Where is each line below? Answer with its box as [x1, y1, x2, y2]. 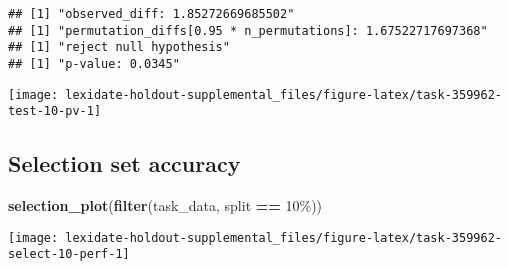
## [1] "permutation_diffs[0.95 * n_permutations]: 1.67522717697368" [8, 23, 488, 38]
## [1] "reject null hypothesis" [8, 40, 230, 55]
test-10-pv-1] [8, 104, 102, 119]
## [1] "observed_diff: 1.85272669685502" [8, 7, 295, 21]
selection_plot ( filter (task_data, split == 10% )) [8, 195, 323, 216]
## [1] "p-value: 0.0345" [8, 56, 180, 71]
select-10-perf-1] [8, 247, 130, 262]
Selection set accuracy [8, 148, 241, 179]
